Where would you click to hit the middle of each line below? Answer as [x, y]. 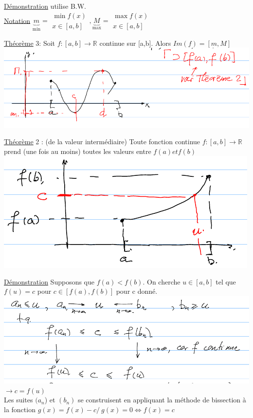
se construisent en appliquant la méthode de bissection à [162, 400]
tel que [226, 281]
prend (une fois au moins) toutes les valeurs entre [78, 151]
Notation [17, 20]
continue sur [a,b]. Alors [135, 43]
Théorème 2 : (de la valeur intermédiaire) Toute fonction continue [102, 142]
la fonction [20, 409]
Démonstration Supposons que [49, 281]
